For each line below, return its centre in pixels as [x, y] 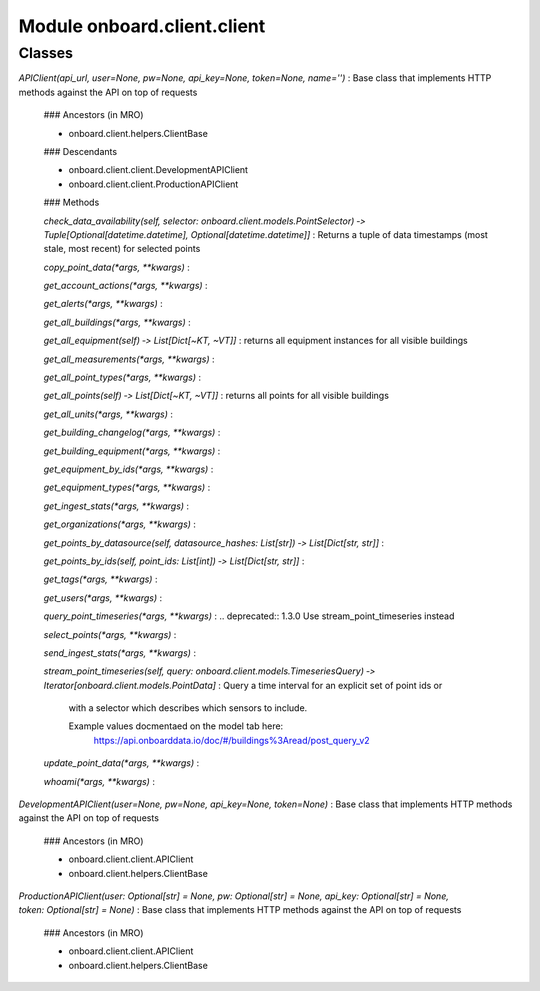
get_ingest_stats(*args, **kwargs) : [116, 506]
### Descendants [80, 151]
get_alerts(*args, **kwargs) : [103, 304]
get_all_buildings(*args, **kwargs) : [117, 322]
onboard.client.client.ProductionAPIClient [153, 184]
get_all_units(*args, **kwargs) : [108, 414]
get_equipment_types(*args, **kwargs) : [127, 487]
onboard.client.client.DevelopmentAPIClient [158, 170]
